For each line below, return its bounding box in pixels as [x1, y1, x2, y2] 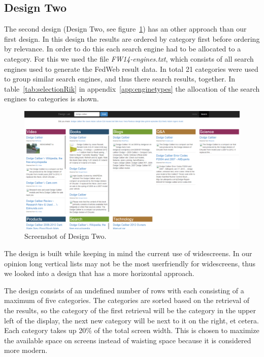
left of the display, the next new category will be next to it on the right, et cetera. [4, 315, 259, 325]
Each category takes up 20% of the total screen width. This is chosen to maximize [4, 325, 259, 336]
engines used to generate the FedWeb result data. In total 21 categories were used [4, 63, 258, 74]
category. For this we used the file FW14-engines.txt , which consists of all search [4, 53, 254, 64]
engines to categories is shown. [4, 93, 99, 104]
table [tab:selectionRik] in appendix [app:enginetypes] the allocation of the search [4, 83, 260, 94]
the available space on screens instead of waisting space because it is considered [4, 335, 251, 345]
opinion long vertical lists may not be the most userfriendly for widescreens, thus [4, 258, 256, 268]
